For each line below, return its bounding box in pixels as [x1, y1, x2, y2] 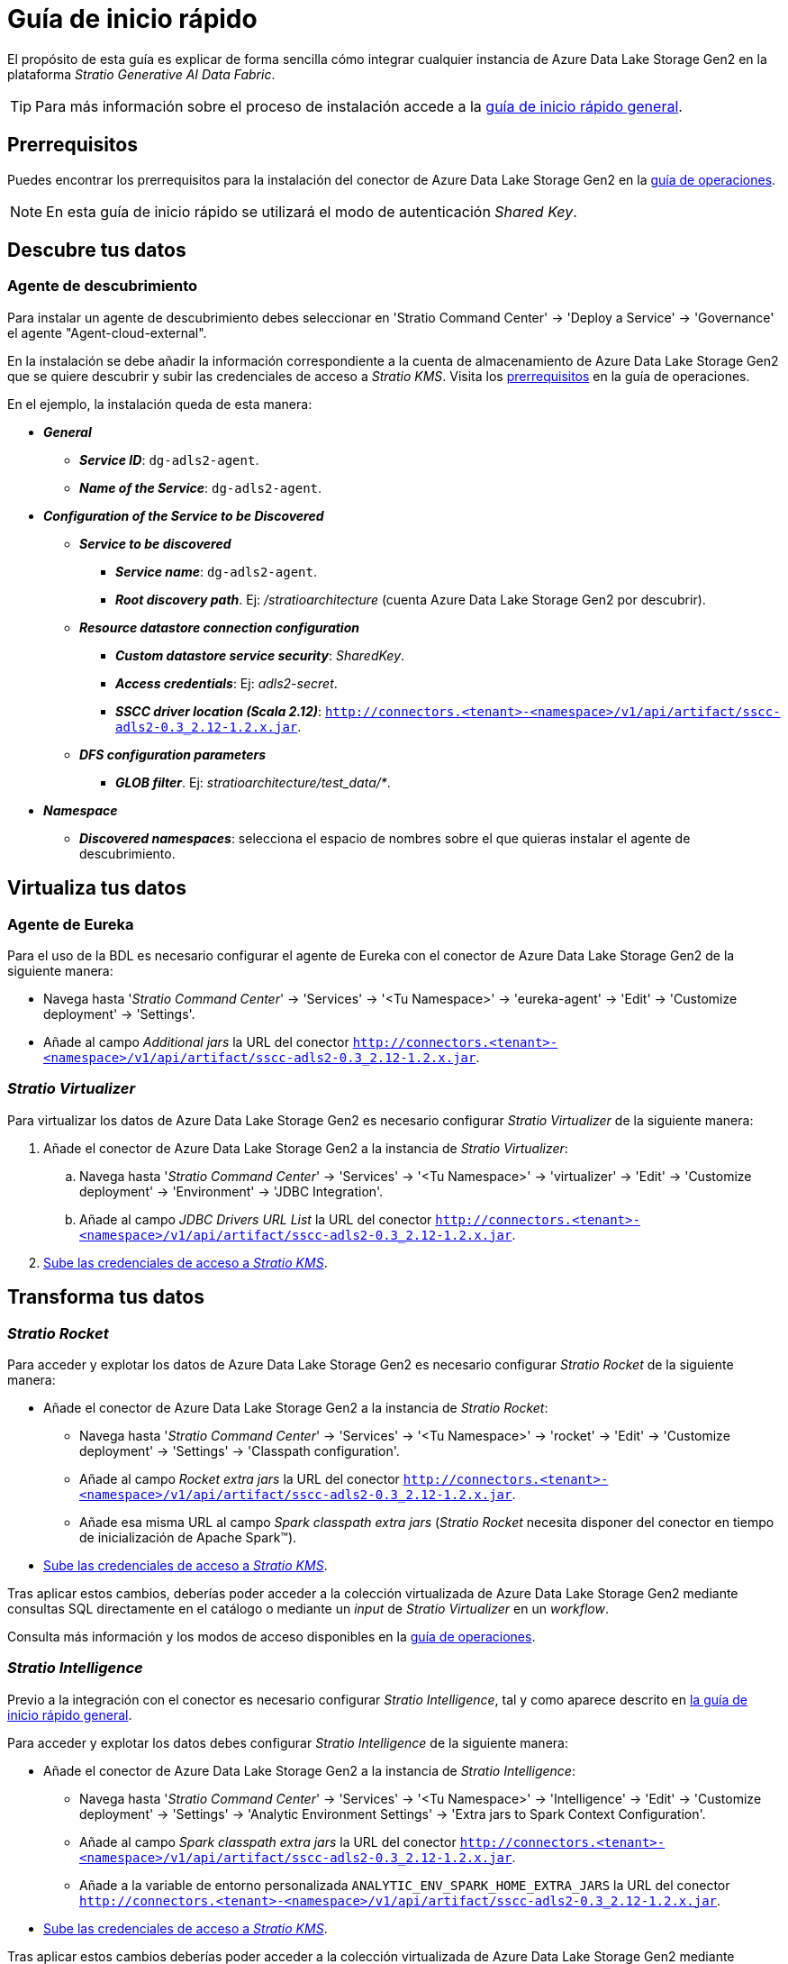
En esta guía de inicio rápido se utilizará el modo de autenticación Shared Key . [46, 202, 577, 221]
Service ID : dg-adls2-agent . [79, 451, 259, 468]
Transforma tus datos [7, 1286, 204, 1309]
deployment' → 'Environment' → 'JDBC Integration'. [79, 1183, 384, 1199]
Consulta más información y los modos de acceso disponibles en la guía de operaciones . [7, 1629, 536, 1644]
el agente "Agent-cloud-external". [7, 324, 207, 341]
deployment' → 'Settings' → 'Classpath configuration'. [79, 1443, 400, 1459]
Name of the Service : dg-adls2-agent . [79, 479, 322, 496]
